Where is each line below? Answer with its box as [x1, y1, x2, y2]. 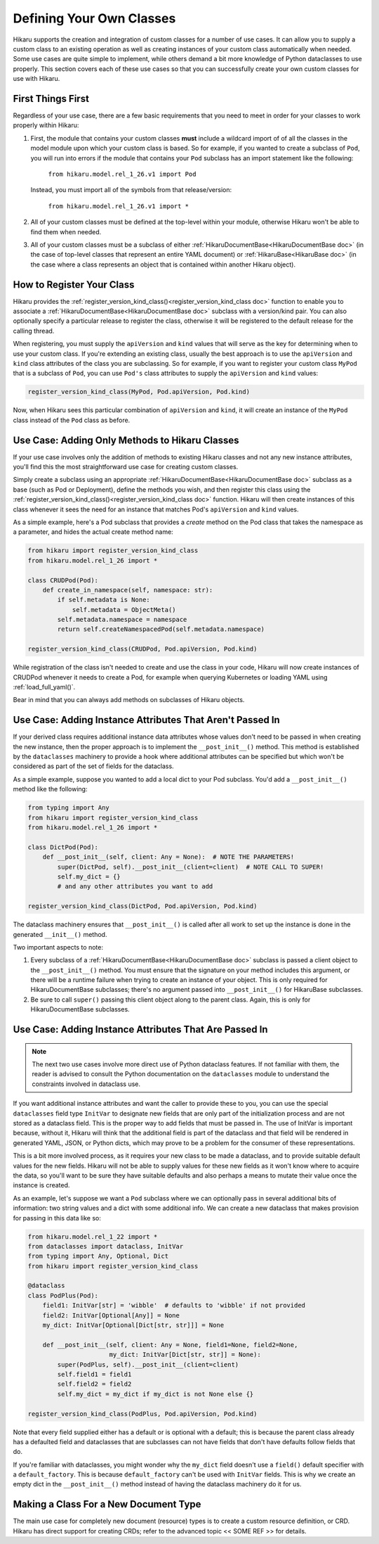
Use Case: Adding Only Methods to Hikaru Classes [13, 434, 239, 446]
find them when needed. [30, 227, 102, 236]
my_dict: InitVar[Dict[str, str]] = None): [109, 1351, 261, 1359]
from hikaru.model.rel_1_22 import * [27, 1232, 158, 1241]
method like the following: [13, 785, 88, 793]
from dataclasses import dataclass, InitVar [27, 1242, 184, 1250]
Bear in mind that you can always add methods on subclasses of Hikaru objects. [13, 696, 245, 704]
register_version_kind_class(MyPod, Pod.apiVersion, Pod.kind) [27, 388, 251, 396]
